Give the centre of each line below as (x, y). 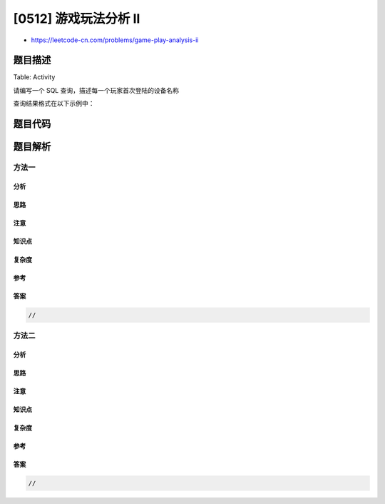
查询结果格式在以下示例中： (54, 104)
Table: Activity (34, 77)
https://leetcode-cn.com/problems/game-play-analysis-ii (115, 40)
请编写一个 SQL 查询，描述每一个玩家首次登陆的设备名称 (96, 90)
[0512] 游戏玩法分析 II (77, 19)
